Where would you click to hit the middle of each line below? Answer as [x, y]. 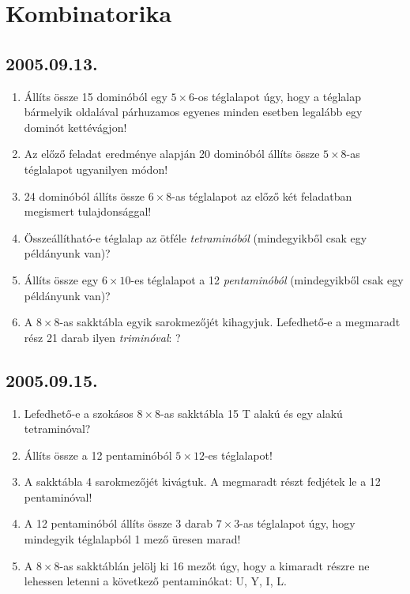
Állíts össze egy [61, 279]
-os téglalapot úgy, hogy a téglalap [278, 96]
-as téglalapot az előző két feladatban [262, 195]
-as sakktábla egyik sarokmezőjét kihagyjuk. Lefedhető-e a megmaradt [230, 322]
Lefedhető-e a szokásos [79, 413]
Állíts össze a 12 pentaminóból [98, 455]
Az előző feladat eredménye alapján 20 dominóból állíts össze [172, 154]
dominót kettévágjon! [75, 127]
